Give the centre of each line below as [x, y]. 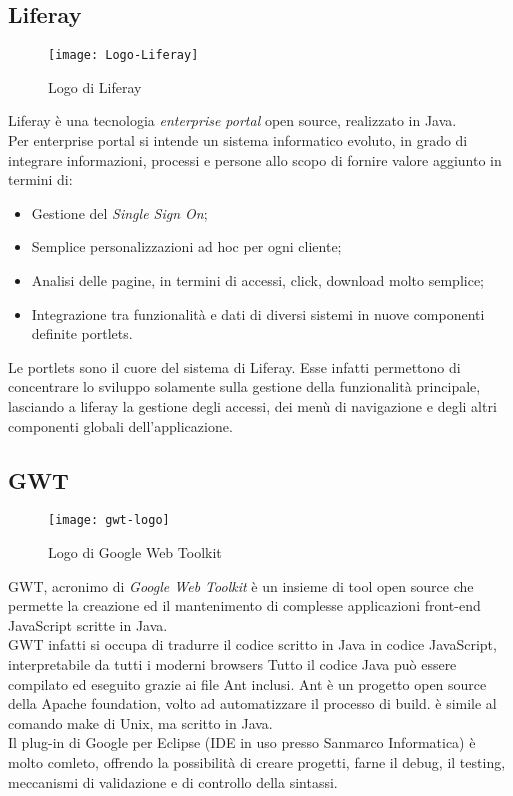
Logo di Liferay [95, 86]
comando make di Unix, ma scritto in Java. [140, 722]
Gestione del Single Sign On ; [119, 212]
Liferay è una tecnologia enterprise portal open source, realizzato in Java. [232, 120]
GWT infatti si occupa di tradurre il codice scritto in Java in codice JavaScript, [252, 644]
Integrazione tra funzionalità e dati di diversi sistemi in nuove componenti [258, 313]
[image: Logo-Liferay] [123, 55]
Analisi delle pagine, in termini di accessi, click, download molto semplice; [258, 280]
